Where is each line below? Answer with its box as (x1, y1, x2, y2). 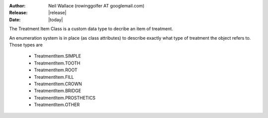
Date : (9, 16, 21, 22)
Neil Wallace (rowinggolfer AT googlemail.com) (48, 3, 145, 8)
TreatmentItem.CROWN (34, 81, 82, 87)
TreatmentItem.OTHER (34, 102, 80, 108)
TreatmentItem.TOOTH (34, 60, 80, 66)
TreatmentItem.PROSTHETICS (34, 95, 96, 101)
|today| (48, 16, 63, 22)
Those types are (9, 42, 43, 48)
